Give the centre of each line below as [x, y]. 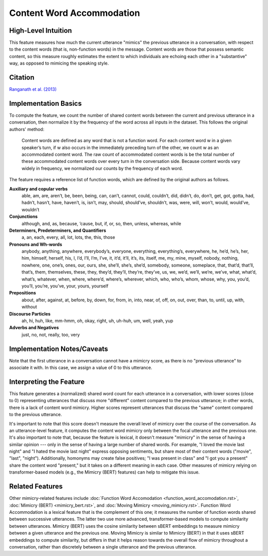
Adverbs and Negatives [34, 328]
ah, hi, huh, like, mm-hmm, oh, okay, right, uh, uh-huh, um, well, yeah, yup [98, 321]
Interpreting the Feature [47, 382]
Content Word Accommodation [75, 13]
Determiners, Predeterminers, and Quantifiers [58, 230]
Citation [22, 78]
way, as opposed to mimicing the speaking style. [59, 63]
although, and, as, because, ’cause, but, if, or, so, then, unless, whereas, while [101, 223]
